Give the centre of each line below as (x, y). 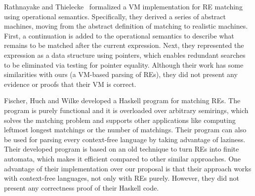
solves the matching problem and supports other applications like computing (120, 120)
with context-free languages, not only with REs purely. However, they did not (122, 178)
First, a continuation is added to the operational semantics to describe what (119, 35)
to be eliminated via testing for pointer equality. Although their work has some (124, 64)
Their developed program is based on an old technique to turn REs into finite (122, 149)
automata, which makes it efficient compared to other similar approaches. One (123, 158)
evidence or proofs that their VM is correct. (70, 84)
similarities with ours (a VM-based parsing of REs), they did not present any (121, 74)
